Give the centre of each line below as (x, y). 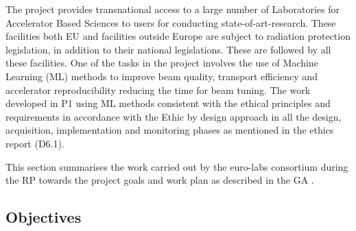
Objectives (44, 217)
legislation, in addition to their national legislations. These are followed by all (168, 49)
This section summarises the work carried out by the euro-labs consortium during (177, 166)
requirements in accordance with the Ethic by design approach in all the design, (174, 116)
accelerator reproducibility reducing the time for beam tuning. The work (158, 89)
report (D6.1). (35, 143)
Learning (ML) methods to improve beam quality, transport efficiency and (162, 76)
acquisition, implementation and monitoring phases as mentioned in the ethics (170, 130)
